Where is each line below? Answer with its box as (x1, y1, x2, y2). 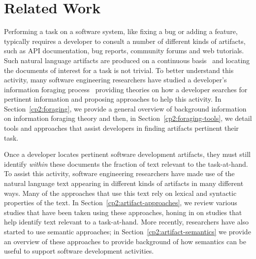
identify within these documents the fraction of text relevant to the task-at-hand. (4, 158, 248, 169)
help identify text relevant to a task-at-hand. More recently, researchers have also (4, 217, 249, 227)
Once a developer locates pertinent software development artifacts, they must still (4, 149, 251, 159)
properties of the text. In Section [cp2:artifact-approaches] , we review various (4, 197, 237, 208)
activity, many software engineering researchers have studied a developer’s (4, 74, 227, 85)
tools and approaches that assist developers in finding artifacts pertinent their (4, 123, 239, 133)
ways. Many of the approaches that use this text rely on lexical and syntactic (4, 187, 237, 198)
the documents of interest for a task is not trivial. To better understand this (4, 65, 234, 75)
